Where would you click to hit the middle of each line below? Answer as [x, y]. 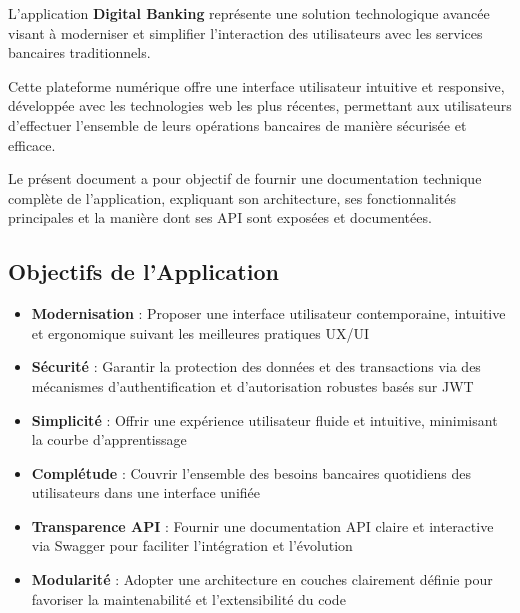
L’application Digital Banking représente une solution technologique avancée [249, 13]
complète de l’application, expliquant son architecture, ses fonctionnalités [232, 197]
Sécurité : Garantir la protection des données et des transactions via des [256, 366]
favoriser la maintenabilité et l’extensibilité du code [188, 598]
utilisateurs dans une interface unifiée [146, 492]
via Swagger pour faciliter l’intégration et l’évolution [192, 545]
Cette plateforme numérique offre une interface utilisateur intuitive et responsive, [256, 85]
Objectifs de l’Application [143, 271]
